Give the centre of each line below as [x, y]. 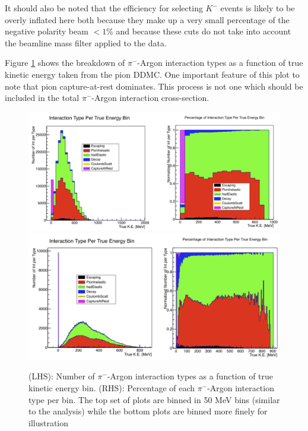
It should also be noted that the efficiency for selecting [104, 8]
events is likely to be [258, 8]
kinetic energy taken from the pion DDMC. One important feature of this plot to [152, 74]
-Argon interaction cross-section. [150, 98]
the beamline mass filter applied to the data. [86, 42]
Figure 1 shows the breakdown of [65, 63]
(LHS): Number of [62, 376]
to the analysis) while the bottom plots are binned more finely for [148, 411]
